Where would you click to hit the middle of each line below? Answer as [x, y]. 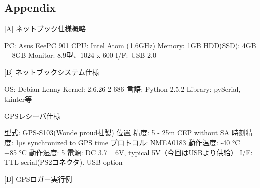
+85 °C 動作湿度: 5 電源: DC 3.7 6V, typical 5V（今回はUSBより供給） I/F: [128, 152]
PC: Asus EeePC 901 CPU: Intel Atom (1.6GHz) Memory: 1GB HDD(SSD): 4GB [130, 45]
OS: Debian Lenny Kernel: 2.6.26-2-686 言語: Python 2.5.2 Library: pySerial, [122, 89]
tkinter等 [18, 99]
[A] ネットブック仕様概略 [45, 28]
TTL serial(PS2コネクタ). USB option [63, 162]
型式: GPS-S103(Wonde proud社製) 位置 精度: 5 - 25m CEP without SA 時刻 [125, 132]
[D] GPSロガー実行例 [38, 179]
